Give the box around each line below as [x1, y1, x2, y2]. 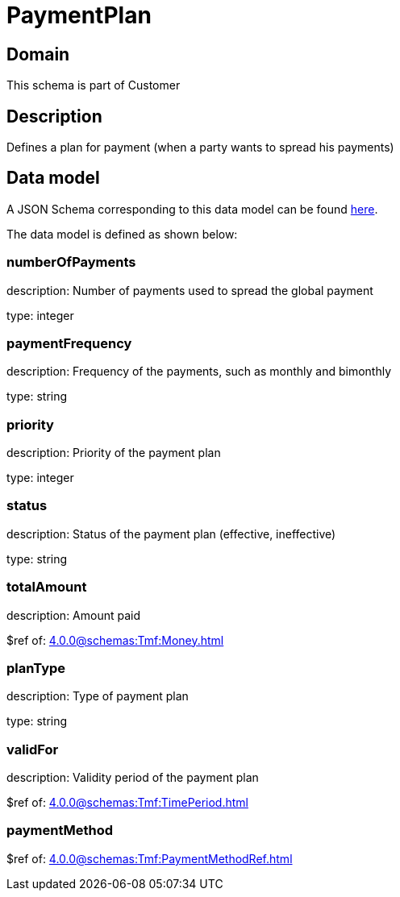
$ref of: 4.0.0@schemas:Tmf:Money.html [6, 633, 224, 647]
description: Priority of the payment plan [6, 446, 221, 460]
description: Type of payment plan [6, 689, 189, 704]
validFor [6, 741, 59, 758]
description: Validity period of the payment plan [6, 770, 259, 785]
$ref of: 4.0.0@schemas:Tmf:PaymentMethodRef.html [6, 851, 293, 866]
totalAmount [6, 579, 87, 596]
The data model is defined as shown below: [6, 226, 238, 241]
